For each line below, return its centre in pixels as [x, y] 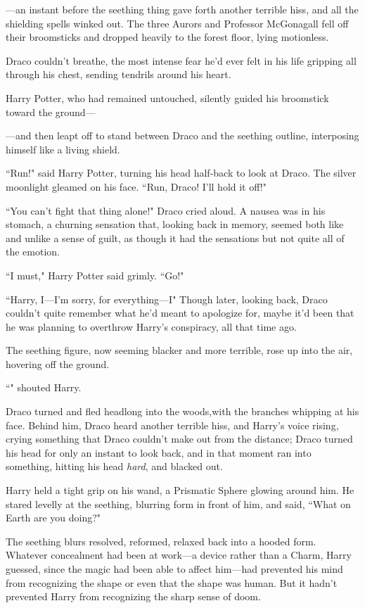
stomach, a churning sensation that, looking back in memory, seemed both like [175, 224]
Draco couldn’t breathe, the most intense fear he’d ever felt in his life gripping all [181, 60]
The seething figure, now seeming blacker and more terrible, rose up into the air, [179, 350]
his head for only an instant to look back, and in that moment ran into [159, 452]
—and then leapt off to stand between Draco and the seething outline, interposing [182, 135]
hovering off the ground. [58, 363]
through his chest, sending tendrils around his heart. [119, 74]
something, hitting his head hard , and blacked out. [114, 466]
